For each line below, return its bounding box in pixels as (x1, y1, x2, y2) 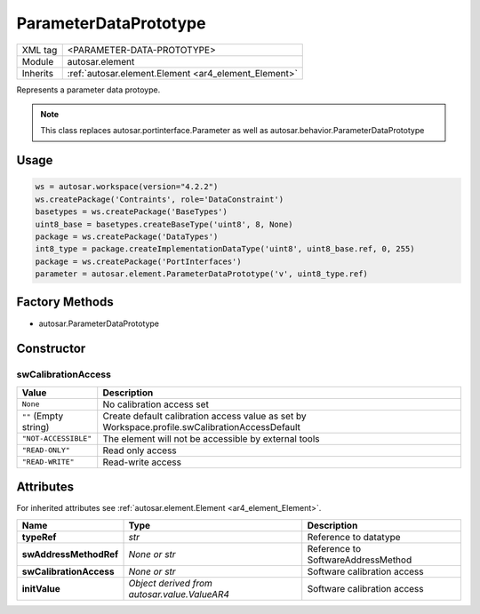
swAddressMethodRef (21, 547, 119, 560)
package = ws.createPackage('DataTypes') (35, 231, 219, 242)
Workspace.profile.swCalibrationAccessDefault (102, 420, 301, 433)
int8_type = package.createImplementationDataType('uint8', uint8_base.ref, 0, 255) (35, 244, 415, 254)
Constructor (16, 341, 86, 356)
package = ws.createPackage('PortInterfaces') (35, 256, 242, 267)
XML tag (21, 44, 58, 56)
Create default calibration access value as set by (102, 410, 307, 422)
